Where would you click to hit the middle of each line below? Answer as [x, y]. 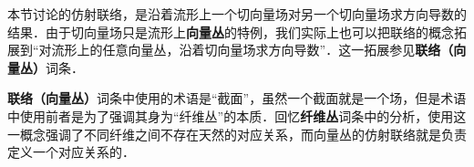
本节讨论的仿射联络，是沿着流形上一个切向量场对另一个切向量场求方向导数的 [237, 14]
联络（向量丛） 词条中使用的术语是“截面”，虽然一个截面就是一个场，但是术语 [237, 98]
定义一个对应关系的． [71, 152]
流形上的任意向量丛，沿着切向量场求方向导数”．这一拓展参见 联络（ [252, 50]
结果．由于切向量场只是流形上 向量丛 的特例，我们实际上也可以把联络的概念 [231, 31]
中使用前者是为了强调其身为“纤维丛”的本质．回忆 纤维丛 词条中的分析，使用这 [237, 115]
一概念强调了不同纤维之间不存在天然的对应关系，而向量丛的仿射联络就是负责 [237, 134]
